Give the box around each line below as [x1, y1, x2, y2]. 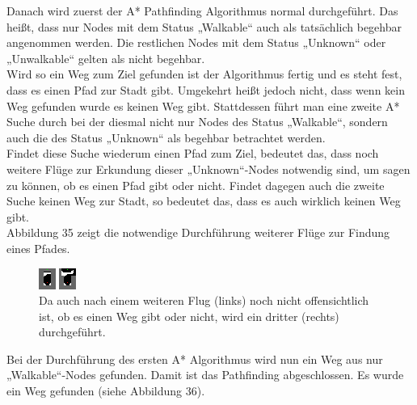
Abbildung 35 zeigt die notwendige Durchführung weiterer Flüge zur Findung [6, 224, 390, 241]
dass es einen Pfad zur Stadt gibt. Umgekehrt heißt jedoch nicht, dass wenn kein [6, 81, 405, 98]
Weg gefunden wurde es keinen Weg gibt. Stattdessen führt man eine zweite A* [6, 97, 400, 114]
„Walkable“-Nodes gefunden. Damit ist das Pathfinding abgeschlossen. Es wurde [6, 366, 404, 383]
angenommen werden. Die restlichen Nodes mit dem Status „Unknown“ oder [6, 34, 386, 51]
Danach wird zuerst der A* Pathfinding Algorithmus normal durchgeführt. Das [6, 2, 398, 19]
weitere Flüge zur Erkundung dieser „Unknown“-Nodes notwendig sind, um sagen [6, 160, 411, 177]
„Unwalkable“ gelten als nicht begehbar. [6, 49, 205, 66]
